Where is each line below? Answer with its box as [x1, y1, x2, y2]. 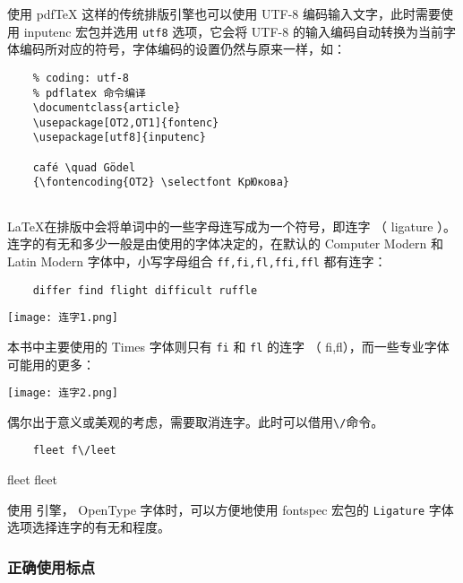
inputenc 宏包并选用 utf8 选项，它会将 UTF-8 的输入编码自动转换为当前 [23, 22, 443, 40]
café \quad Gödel [32, 161, 136, 174]
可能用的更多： [7, 354, 95, 373]
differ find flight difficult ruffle [32, 283, 258, 297]
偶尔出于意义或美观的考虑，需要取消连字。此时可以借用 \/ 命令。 [7, 412, 384, 431]
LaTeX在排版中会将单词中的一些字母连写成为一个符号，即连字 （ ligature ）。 [7, 216, 457, 235]
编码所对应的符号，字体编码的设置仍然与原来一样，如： [19, 39, 346, 58]
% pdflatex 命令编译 [32, 86, 146, 100]
